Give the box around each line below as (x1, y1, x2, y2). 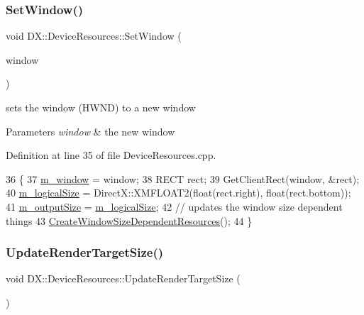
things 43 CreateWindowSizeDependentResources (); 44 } (6, 213, 253, 228)
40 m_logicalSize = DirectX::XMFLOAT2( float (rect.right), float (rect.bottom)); (6, 185, 351, 200)
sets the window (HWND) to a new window (6, 100, 196, 114)
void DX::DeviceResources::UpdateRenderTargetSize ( (6, 271, 241, 286)
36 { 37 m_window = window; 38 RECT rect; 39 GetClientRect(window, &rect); (6, 171, 360, 186)
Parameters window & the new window (6, 123, 175, 138)
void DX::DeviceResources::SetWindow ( (6, 28, 182, 43)
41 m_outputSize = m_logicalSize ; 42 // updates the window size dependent (6, 199, 343, 214)
